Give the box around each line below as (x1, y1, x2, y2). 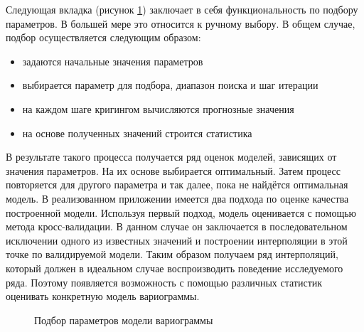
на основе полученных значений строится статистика (22, 125, 252, 140)
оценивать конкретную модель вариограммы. (6, 289, 200, 304)
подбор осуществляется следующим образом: (6, 30, 201, 45)
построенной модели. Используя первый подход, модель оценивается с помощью (6, 205, 357, 220)
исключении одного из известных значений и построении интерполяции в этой (6, 232, 348, 247)
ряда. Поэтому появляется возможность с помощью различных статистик (6, 274, 323, 289)
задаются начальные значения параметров (22, 53, 203, 68)
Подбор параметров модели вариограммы (34, 312, 213, 327)
